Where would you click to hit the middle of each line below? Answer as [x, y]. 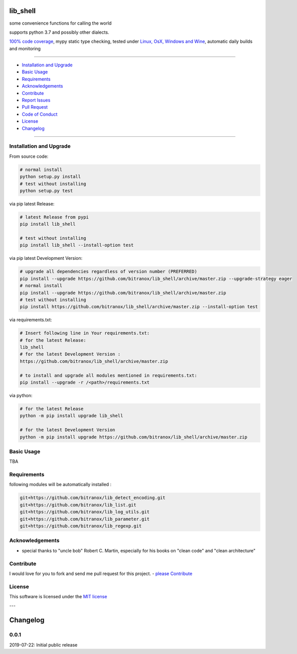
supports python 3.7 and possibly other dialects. [59, 32]
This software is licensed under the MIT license [58, 597]
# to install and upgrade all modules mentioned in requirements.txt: [109, 375]
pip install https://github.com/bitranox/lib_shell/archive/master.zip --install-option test [139, 307]
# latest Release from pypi [54, 217]
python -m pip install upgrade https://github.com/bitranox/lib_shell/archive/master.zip [134, 437]
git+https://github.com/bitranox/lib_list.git [78, 505]
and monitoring [25, 48]
